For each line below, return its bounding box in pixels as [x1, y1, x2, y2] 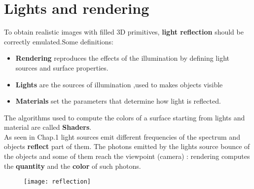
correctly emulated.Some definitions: [4, 36, 113, 46]
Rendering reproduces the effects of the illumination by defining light [15, 53, 229, 63]
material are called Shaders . [4, 122, 92, 132]
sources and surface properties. [15, 62, 109, 73]
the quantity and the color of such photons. [4, 160, 141, 171]
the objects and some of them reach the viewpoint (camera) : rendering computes [4, 151, 250, 161]
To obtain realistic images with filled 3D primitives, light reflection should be [4, 27, 244, 37]
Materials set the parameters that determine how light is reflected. [15, 96, 221, 106]
